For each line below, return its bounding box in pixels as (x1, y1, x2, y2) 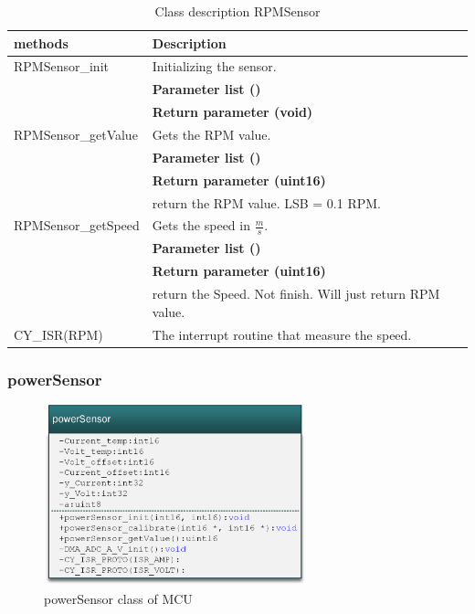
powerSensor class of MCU (44, 589, 193, 609)
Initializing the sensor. (152, 57, 277, 76)
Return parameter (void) (152, 102, 313, 122)
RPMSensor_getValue (14, 124, 138, 143)
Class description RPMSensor (154, 2, 321, 20)
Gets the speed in (152, 216, 250, 235)
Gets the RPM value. (152, 124, 271, 143)
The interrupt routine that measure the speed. (152, 324, 412, 344)
